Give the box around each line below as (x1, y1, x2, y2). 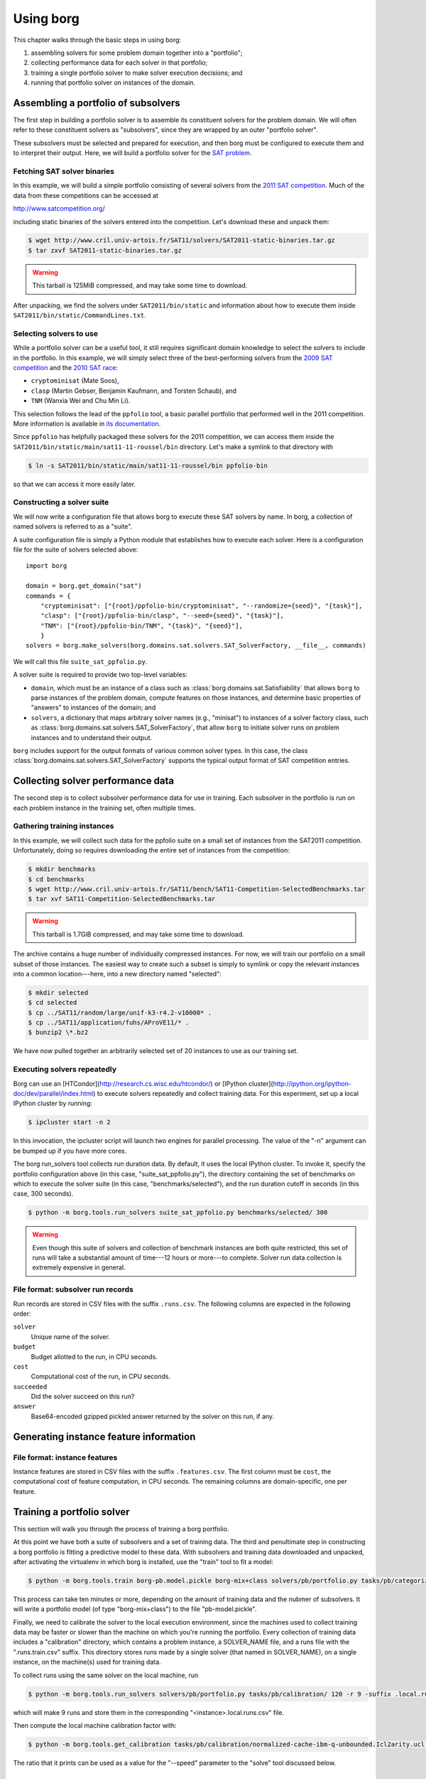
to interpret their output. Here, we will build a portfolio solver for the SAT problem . (13, 149, 252, 157)
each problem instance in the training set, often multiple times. (13, 803, 196, 812)
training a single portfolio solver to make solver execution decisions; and (31, 68, 243, 77)
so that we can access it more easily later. (13, 480, 136, 488)
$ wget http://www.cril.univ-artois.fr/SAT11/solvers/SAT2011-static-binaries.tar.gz (28, 236, 335, 245)
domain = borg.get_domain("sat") (26, 582, 142, 590)
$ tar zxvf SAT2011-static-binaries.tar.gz (28, 246, 182, 254)
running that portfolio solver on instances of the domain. (31, 78, 195, 87)
